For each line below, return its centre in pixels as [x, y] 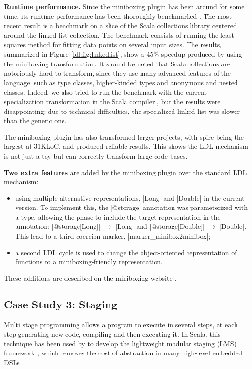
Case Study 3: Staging [61, 304]
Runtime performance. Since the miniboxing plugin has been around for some [124, 6]
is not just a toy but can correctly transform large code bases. [96, 155]
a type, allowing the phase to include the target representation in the [118, 217]
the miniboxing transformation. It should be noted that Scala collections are [117, 63]
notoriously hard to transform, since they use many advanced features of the [118, 73]
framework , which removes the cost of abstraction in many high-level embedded [123, 353]
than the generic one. [35, 120]
